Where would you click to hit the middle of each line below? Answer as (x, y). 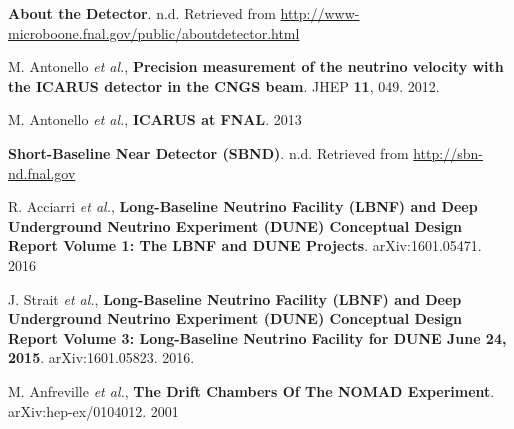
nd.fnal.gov (42, 172)
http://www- (320, 13)
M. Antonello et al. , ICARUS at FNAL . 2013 (155, 119)
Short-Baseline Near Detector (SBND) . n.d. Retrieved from (208, 152)
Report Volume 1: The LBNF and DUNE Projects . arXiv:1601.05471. (245, 245)
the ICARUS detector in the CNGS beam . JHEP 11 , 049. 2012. (224, 85)
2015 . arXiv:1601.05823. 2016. (101, 357)
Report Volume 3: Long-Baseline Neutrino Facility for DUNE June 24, (257, 337)
